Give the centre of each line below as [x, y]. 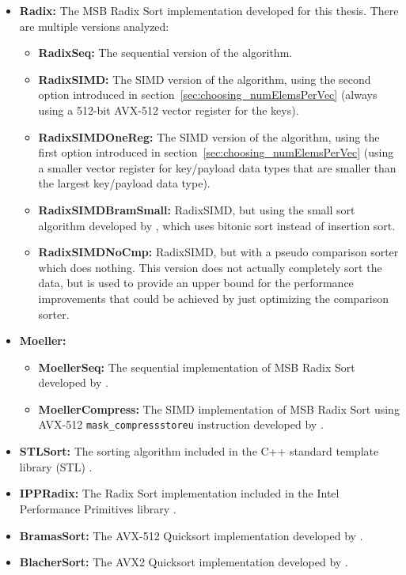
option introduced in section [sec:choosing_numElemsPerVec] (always [208, 95]
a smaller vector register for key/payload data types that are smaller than [217, 167]
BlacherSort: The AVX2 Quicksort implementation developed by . [184, 562]
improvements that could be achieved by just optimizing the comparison [214, 298]
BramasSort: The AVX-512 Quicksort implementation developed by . [191, 535]
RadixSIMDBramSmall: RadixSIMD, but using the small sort [197, 209]
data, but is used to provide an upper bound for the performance [196, 283]
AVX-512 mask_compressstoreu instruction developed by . [181, 424]
